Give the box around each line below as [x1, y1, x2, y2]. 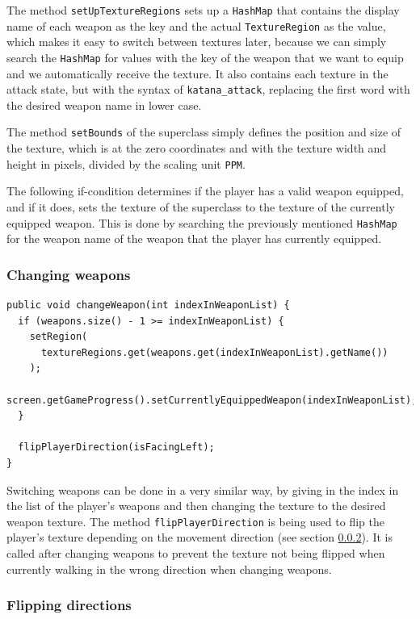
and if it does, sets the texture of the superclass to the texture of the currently [6, 198, 395, 215]
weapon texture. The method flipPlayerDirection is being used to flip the [6, 512, 384, 529]
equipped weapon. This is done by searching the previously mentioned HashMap [6, 214, 397, 231]
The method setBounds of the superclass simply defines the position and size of [6, 123, 401, 140]
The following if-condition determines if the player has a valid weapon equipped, [6, 182, 404, 199]
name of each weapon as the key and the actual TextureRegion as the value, [6, 17, 386, 34]
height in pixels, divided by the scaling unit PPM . [6, 155, 246, 172]
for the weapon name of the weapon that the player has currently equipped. [6, 230, 382, 247]
